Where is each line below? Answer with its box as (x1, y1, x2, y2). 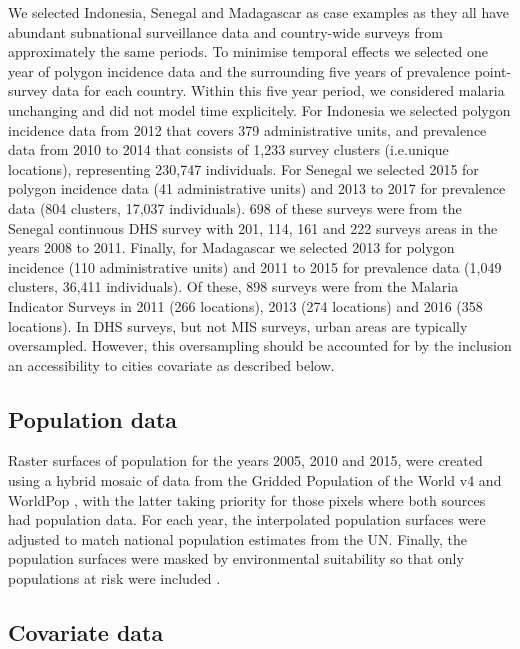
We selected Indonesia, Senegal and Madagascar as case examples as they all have (8, 2, 510, 22)
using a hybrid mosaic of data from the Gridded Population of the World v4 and (8, 470, 502, 491)
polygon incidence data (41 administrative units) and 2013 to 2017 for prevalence (8, 178, 506, 199)
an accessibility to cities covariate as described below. (8, 354, 335, 375)
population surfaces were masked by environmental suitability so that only (8, 548, 464, 569)
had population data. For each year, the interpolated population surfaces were (8, 509, 486, 530)
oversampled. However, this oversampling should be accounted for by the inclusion (8, 335, 512, 356)
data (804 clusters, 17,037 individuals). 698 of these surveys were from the (8, 197, 462, 218)
